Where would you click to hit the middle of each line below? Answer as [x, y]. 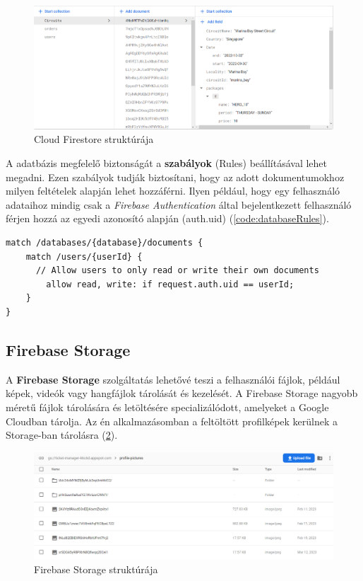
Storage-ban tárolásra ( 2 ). [62, 435]
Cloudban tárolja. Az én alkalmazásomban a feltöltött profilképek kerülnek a [172, 421]
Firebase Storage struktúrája [96, 569]
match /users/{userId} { [84, 257]
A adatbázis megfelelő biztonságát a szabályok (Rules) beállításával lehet [166, 163]
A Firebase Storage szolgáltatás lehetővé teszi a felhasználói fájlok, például [173, 379]
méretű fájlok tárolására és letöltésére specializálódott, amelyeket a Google [167, 407]
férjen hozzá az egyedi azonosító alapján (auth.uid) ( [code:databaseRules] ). [167, 218]
